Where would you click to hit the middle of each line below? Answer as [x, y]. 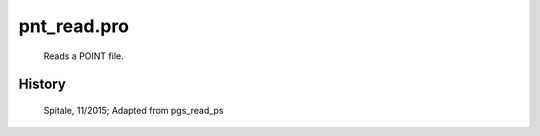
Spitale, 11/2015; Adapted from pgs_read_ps [133, 110]
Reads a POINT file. [83, 56]
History [42, 84]
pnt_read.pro [74, 26]
